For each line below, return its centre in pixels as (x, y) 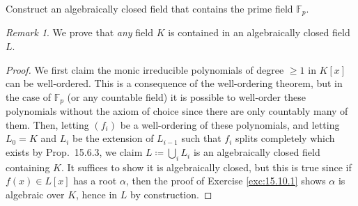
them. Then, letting (47, 124)
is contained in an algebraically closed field (259, 32)
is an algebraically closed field (257, 152)
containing (28, 167)
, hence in (97, 195)
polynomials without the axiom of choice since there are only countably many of (177, 111)
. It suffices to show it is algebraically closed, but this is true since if (206, 167)
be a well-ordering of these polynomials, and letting (230, 124)
